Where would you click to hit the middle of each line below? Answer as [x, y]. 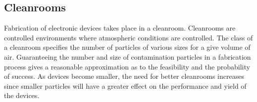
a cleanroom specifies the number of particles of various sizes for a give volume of [127, 47]
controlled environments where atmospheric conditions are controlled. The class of [128, 37]
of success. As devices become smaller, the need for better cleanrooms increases [124, 76]
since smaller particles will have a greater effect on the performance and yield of [125, 85]
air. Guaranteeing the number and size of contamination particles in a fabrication [128, 56]
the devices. [22, 95]
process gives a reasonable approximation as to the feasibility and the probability [127, 66]
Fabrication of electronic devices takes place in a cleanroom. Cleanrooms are [120, 28]
